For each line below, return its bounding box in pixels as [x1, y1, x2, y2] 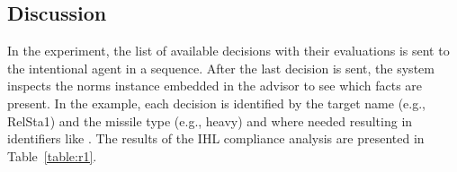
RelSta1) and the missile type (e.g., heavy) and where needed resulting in [7, 111, 413, 130]
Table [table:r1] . [7, 146, 97, 165]
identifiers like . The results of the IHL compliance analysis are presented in [7, 129, 425, 148]
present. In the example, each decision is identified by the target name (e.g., [7, 93, 426, 112]
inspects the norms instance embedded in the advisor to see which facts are [7, 76, 423, 95]
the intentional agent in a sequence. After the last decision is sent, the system [7, 58, 435, 77]
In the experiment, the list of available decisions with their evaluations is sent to [7, 41, 450, 60]
